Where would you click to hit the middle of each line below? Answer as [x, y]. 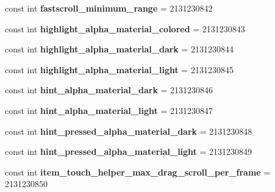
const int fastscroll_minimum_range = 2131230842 [109, 8]
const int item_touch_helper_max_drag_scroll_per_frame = [138, 172]
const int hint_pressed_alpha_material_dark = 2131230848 [129, 131]
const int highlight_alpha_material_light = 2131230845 [119, 69]
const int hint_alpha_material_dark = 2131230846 [109, 90]
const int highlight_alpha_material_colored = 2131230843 [125, 28]
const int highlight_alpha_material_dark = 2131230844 [120, 49]
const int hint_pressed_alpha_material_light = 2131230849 [129, 151]
